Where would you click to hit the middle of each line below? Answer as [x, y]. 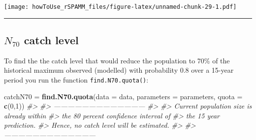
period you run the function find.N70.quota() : [76, 80]
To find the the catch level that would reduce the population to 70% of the [117, 60]
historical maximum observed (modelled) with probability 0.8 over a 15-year [119, 70]
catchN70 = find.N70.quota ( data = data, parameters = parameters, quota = [123, 96]
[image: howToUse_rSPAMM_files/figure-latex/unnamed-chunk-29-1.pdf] [120, 7]
